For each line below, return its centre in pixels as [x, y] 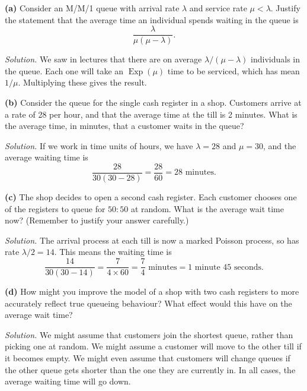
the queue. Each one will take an [64, 70]
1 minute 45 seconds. [226, 267]
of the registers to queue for [55, 208]
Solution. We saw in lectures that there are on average [103, 59]
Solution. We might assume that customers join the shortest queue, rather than [149, 334]
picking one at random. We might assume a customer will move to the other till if [153, 346]
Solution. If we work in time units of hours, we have [99, 145]
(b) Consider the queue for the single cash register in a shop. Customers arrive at [153, 103]
